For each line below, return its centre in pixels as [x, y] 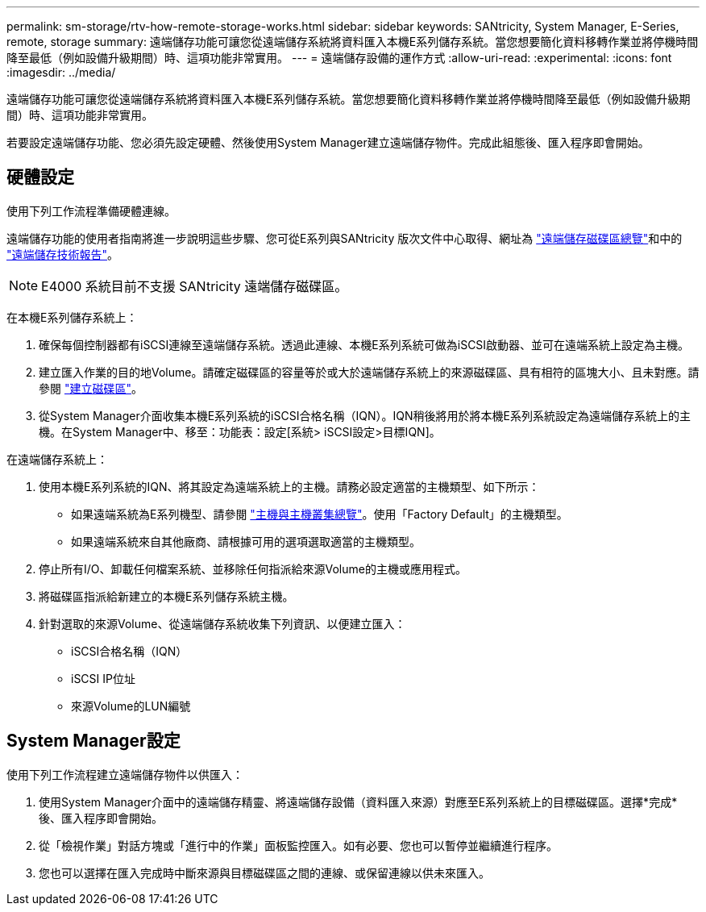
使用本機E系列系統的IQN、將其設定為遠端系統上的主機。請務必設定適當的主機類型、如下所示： [289, 486]
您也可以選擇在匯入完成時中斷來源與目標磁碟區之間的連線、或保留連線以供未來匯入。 [264, 872]
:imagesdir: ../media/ [61, 72]
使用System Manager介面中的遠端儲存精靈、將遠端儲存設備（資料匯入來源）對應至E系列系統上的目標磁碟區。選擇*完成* [358, 802]
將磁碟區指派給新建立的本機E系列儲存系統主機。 [166, 596]
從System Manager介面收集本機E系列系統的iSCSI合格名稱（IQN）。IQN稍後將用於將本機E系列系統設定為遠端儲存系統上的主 [365, 415]
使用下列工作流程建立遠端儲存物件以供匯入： [125, 774]
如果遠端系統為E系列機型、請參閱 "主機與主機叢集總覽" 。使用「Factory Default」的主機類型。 [320, 514]
